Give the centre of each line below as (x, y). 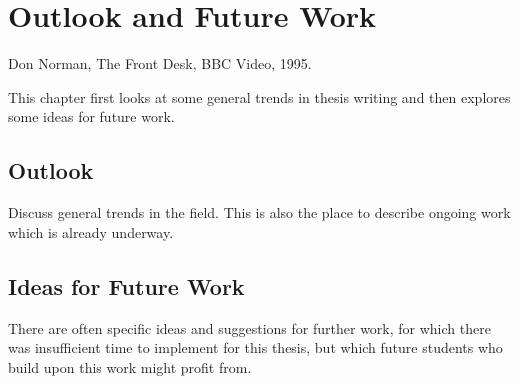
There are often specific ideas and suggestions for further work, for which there (249, 327)
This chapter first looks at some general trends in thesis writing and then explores (259, 96)
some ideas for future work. (91, 116)
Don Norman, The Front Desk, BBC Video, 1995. (160, 63)
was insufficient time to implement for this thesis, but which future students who (255, 347)
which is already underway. (91, 231)
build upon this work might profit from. (130, 366)
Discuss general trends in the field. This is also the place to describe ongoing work (259, 212)
